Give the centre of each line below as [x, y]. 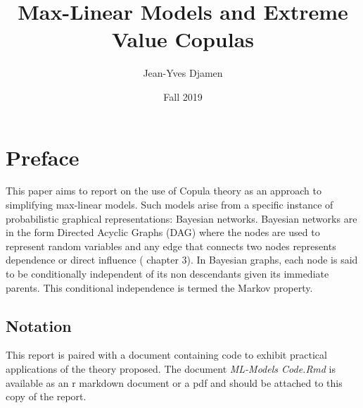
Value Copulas [183, 39]
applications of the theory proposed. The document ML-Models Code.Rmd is [171, 368]
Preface [43, 157]
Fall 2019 [183, 96]
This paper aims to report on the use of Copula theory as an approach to [164, 191]
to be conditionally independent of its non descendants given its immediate [167, 273]
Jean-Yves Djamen [183, 73]
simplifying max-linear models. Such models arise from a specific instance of [170, 205]
